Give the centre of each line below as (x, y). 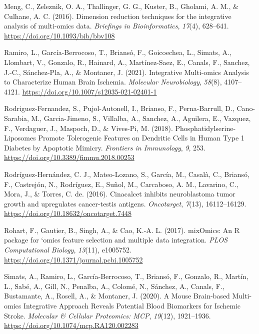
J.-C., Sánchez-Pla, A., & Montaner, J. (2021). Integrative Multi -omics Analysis (126, 72)
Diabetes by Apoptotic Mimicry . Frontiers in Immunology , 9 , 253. (105, 147)
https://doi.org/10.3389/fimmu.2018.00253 (69, 157)
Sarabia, (16, 118)
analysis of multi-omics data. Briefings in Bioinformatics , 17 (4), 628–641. (116, 26)
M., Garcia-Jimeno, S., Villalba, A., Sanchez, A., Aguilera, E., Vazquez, (141, 118)
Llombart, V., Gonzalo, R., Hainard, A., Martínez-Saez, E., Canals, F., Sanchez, (127, 62)
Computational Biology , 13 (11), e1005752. (68, 250)
